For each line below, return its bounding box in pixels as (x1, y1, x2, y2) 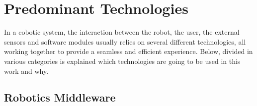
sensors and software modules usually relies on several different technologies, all (4, 36, 246, 47)
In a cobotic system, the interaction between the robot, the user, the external (4, 27, 240, 37)
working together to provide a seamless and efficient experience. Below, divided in (4, 46, 253, 56)
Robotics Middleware (4, 90, 116, 105)
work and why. (4, 65, 49, 76)
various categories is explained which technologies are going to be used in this (4, 55, 241, 66)
